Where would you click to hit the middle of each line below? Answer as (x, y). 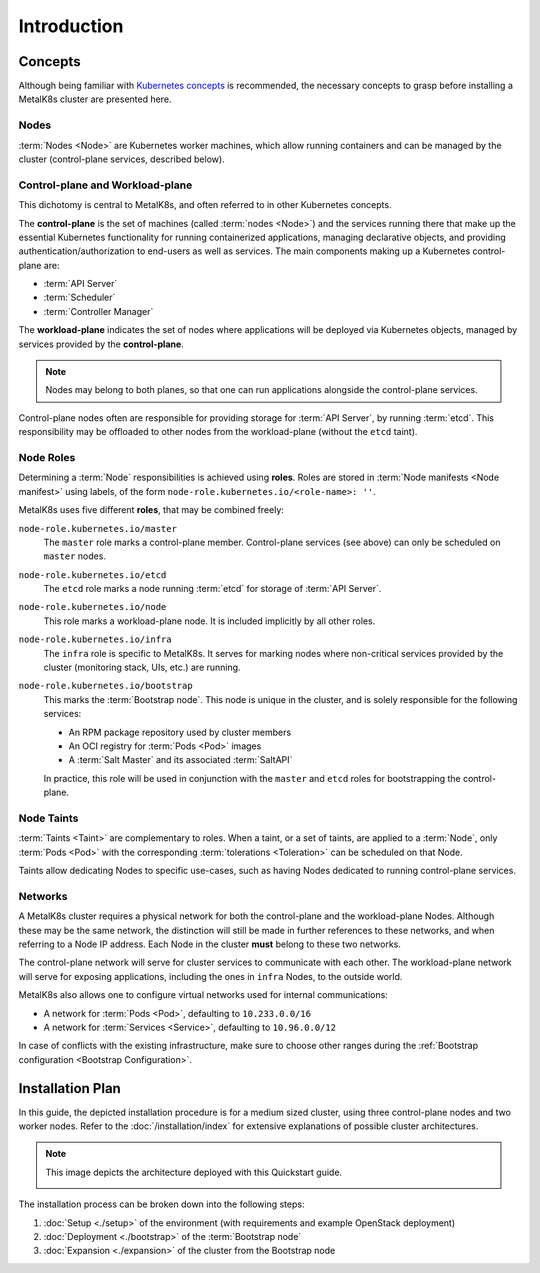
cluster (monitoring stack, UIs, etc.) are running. (142, 667)
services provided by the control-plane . (101, 344)
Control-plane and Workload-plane (105, 185)
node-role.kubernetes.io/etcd (92, 574)
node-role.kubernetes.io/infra (95, 639)
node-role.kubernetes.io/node (92, 607)
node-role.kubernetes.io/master (97, 528)
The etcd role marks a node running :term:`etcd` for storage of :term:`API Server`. (212, 589)
